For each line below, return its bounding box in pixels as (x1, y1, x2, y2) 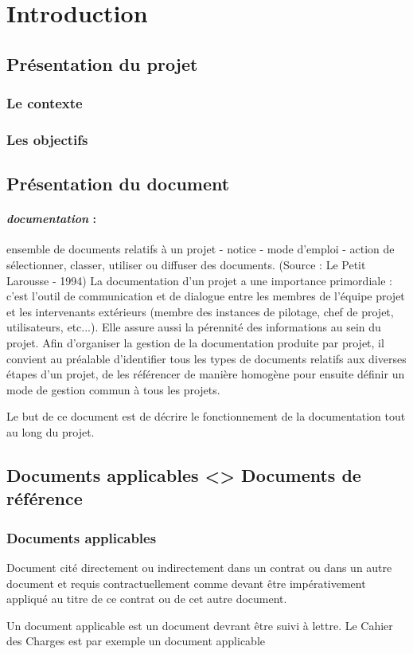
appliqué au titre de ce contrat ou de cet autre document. (6, 590, 287, 607)
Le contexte (6, 93, 83, 113)
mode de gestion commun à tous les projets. (6, 381, 220, 397)
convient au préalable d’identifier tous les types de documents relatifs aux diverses (6, 350, 407, 366)
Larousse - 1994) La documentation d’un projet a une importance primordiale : (6, 272, 392, 288)
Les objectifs (6, 129, 88, 149)
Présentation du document (6, 171, 230, 196)
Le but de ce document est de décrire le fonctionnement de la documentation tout (6, 408, 406, 425)
